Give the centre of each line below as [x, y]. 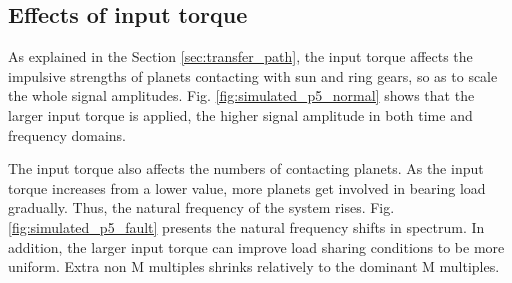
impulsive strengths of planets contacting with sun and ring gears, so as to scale [253, 75]
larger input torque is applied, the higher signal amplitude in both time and [240, 114]
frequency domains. [67, 134]
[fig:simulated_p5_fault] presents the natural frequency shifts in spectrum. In [246, 226]
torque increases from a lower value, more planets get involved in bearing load [247, 187]
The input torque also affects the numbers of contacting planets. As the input [246, 168]
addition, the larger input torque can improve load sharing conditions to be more [256, 246]
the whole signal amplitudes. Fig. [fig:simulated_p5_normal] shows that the [241, 95]
